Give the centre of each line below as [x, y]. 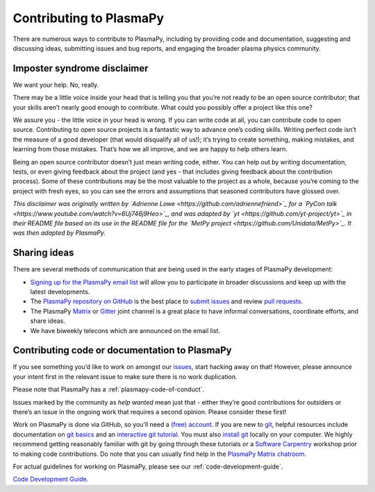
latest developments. [60, 292]
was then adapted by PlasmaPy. [59, 233]
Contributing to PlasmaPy [89, 18]
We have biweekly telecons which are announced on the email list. [125, 330]
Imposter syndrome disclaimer [81, 68]
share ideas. [48, 321]
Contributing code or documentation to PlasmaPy [122, 350]
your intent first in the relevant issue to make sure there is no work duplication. [125, 376]
